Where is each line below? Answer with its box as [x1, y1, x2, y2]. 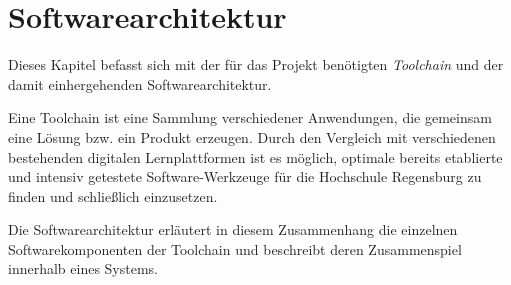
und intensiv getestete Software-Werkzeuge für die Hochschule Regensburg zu [8, 166, 482, 187]
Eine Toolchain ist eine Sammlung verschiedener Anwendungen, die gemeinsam [8, 107, 492, 128]
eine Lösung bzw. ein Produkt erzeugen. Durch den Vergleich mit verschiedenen [8, 126, 496, 147]
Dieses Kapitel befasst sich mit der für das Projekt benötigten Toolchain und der [8, 54, 504, 75]
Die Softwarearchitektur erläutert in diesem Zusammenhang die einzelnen [8, 219, 458, 240]
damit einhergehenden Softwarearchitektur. [8, 73, 272, 94]
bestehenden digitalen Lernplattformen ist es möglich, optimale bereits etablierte [8, 146, 503, 167]
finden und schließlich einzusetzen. [8, 185, 218, 206]
